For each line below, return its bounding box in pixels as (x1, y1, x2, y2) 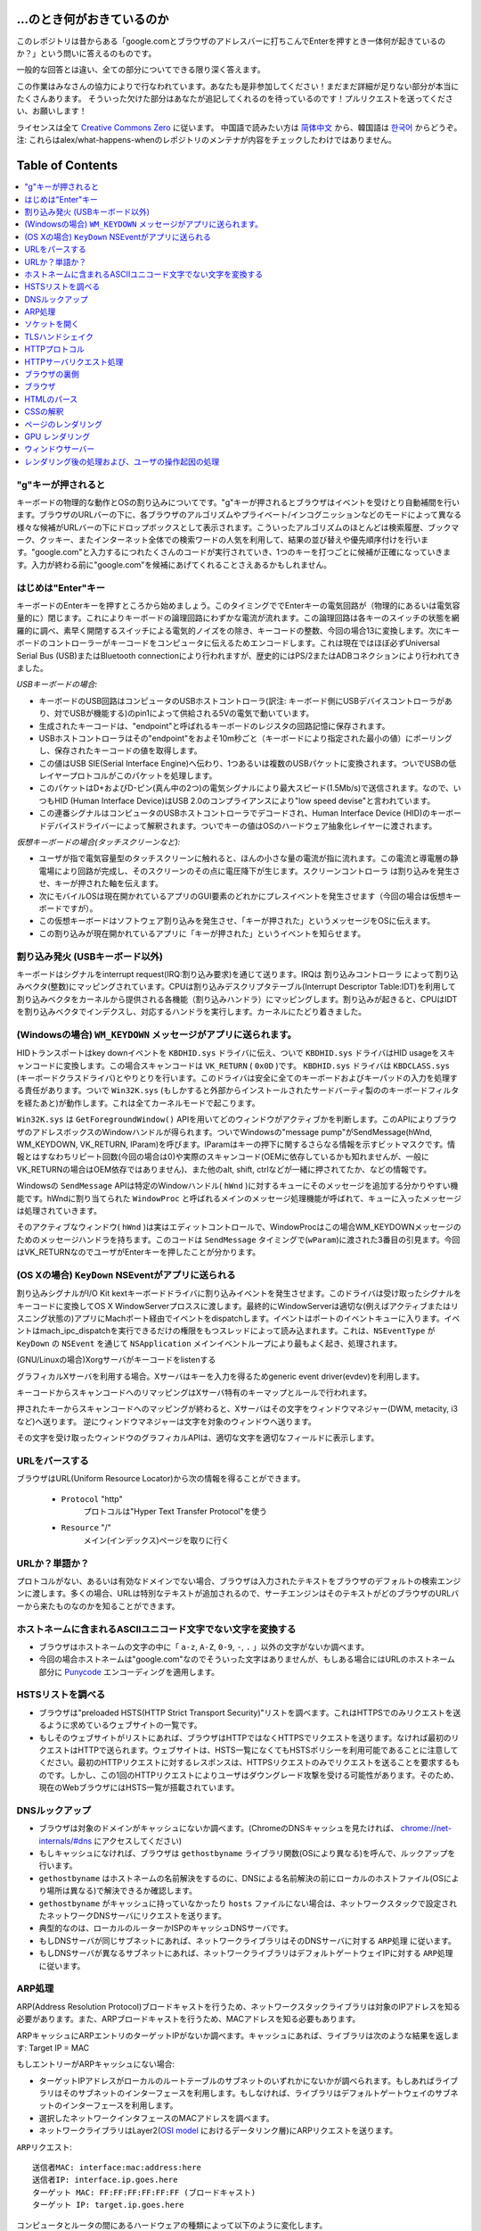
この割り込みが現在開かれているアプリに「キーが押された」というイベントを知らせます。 (38, 928, 365, 939)
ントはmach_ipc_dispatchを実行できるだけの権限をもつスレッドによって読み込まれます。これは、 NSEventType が (16, 1325, 436, 1336)
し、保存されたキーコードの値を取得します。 (38, 745, 202, 756)
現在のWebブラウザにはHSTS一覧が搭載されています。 (38, 1782, 240, 1793)
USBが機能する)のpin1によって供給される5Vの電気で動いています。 (69, 708, 314, 718)
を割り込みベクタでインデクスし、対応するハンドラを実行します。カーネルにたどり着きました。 (16, 1007, 367, 1017)
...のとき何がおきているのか (16, 12, 169, 27)
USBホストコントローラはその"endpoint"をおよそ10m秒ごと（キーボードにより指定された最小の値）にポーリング (38, 733, 453, 743)
